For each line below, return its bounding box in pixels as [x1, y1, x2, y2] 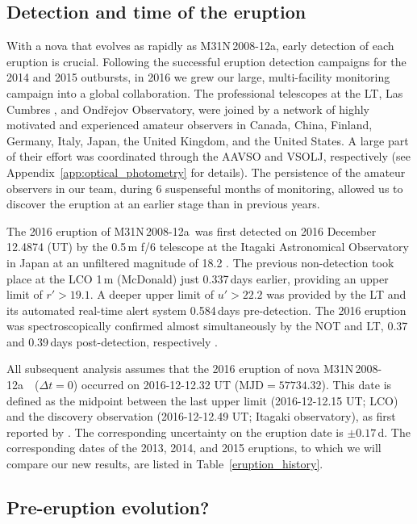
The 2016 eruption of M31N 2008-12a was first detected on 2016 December [6, 222, 377, 239]
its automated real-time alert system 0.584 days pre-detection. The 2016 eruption [6, 301, 407, 318]
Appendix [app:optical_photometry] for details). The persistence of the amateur [6, 163, 406, 180]
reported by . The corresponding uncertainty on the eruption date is [6, 423, 344, 440]
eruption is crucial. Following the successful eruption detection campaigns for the [6, 52, 407, 69]
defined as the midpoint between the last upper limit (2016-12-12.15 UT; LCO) [6, 392, 398, 409]
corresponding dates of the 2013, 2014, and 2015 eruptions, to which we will [6, 439, 382, 456]
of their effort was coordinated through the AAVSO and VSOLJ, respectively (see [6, 148, 411, 165]
